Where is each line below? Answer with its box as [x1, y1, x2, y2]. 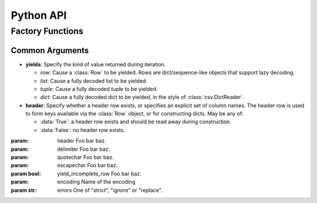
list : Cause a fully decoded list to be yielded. [40, 77, 148, 84]
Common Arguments [11, 45, 89, 55]
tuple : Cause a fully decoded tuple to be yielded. [40, 85, 158, 92]
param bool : [11, 170, 41, 177]
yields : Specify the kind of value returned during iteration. [25, 60, 166, 67]
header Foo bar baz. [57, 137, 106, 144]
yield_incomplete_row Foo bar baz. [57, 170, 142, 177]
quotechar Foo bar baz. [57, 154, 114, 161]
